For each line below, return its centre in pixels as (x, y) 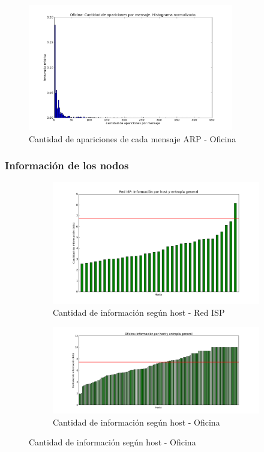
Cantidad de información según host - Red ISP (139, 312)
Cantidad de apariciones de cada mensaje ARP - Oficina (133, 138)
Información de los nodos (67, 165)
